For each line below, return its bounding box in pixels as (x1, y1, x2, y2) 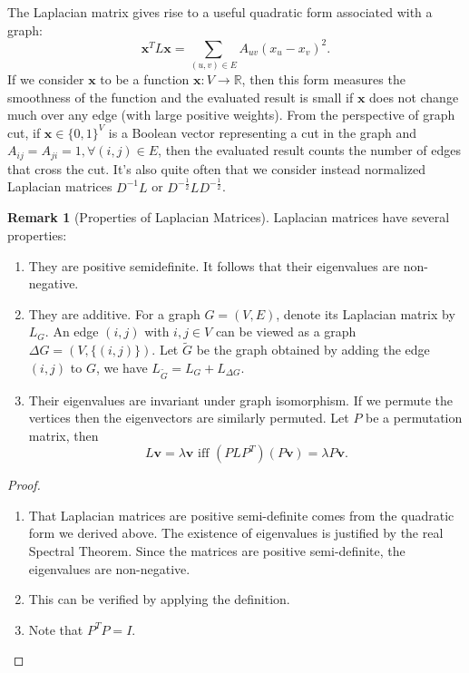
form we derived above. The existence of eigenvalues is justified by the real (28, 523, 444, 542)
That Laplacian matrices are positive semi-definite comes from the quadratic (28, 505, 454, 524)
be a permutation (366, 408, 463, 427)
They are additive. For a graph (28, 304, 200, 323)
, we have (95, 357, 148, 376)
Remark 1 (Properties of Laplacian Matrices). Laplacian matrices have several (7, 208, 450, 227)
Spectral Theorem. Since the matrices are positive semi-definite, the (28, 541, 405, 561)
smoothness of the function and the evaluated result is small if (7, 87, 354, 106)
